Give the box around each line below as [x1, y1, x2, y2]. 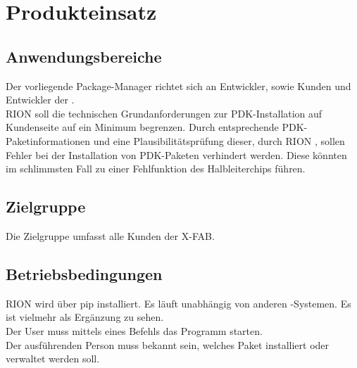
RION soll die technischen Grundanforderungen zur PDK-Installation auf [6, 106, 322, 120]
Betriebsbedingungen [6, 262, 163, 284]
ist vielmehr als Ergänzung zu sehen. [6, 310, 164, 324]
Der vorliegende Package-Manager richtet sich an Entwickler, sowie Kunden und [6, 78, 351, 93]
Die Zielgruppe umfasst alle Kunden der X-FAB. [6, 228, 215, 243]
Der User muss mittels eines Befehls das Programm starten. [6, 323, 263, 338]
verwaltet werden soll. [6, 351, 100, 366]
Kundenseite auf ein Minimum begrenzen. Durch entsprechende [6, 120, 279, 134]
